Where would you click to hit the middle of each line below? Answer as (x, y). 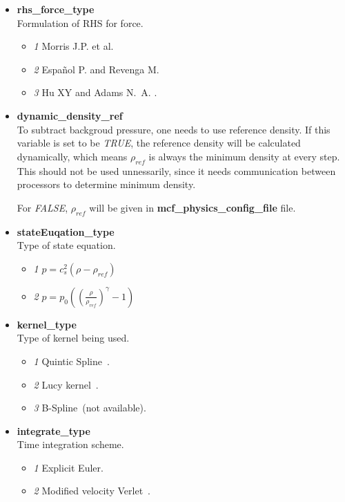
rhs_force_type (56, 9)
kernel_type (47, 324)
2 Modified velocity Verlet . (92, 491)
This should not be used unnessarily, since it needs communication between (176, 170)
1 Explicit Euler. (68, 467)
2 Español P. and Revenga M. (96, 69)
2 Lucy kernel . (66, 384)
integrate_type (53, 430)
